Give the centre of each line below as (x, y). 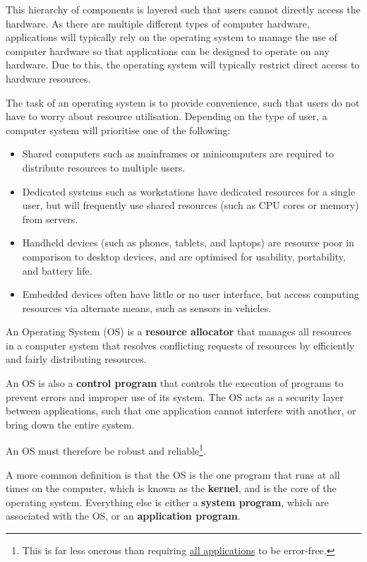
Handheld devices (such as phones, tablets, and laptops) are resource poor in (188, 243)
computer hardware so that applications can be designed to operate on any (168, 50)
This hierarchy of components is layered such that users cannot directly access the (183, 9)
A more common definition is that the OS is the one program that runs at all (173, 474)
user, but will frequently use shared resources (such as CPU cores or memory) (191, 205)
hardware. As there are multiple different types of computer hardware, (158, 23)
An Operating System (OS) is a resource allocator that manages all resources (179, 331)
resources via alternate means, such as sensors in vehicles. (147, 307)
